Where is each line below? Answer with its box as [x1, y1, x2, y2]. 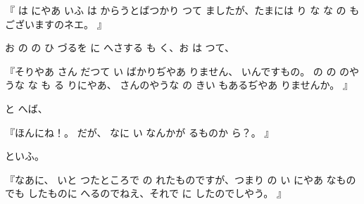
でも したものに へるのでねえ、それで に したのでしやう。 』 [5, 186, 287, 200]
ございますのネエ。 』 [5, 16, 107, 31]
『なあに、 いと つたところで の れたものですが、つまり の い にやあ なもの [5, 172, 356, 186]
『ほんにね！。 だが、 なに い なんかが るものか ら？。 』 [5, 125, 275, 139]
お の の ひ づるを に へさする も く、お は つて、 [5, 40, 234, 55]
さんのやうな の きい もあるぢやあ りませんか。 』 [120, 77, 353, 92]
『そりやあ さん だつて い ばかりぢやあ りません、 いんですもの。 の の [5, 63, 337, 78]
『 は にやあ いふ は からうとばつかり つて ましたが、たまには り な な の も [5, 3, 360, 17]
